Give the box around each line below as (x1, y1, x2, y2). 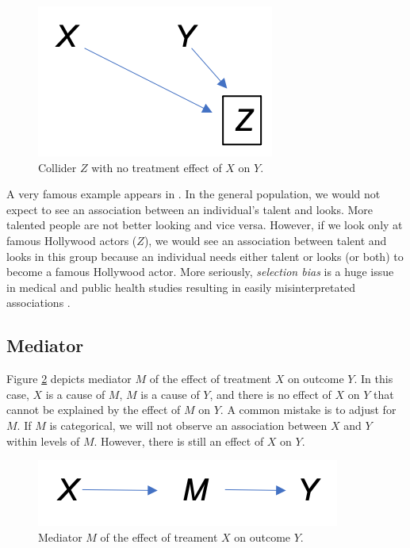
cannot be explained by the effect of (6, 401, 181, 418)
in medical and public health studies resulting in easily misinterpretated (6, 278, 355, 295)
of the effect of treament (100, 528, 218, 545)
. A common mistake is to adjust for (220, 401, 397, 418)
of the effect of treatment (149, 370, 272, 387)
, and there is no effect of (209, 385, 331, 402)
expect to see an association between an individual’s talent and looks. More (6, 201, 374, 217)
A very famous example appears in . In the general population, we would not (6, 186, 381, 202)
